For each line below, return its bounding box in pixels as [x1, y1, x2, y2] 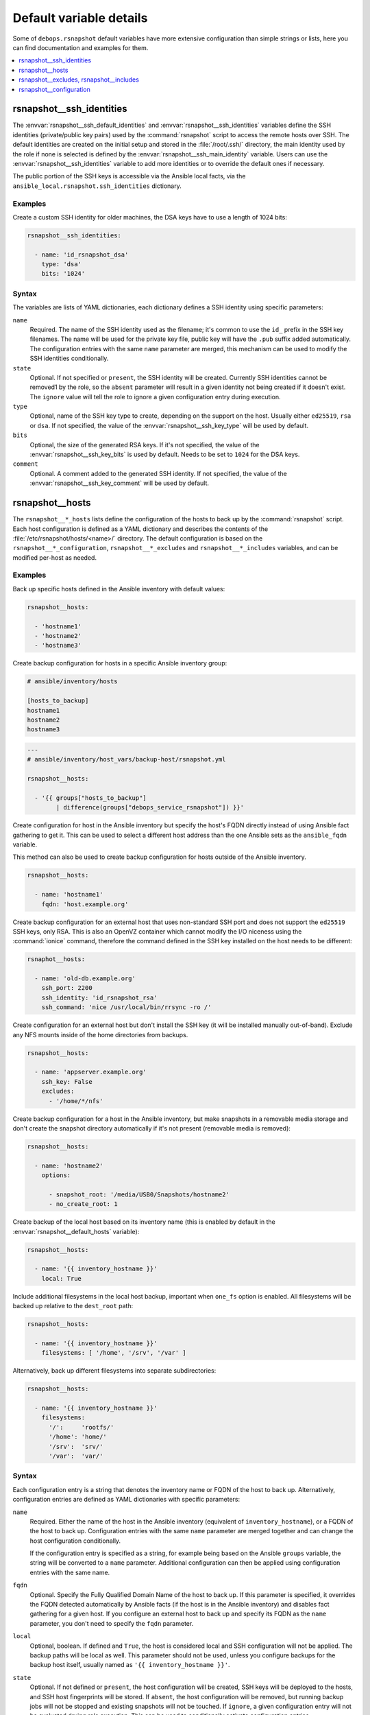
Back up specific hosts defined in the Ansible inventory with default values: [12, 584, 225, 593]
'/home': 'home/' [49, 1433, 108, 1441]
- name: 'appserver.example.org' [34, 1068, 147, 1076]
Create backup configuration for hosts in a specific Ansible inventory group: [12, 659, 227, 667]
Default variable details [12, 10, 148, 25]
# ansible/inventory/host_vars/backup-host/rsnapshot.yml [27, 755, 226, 764]
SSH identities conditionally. [29, 354, 109, 363]
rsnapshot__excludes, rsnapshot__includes [18, 75, 140, 84]
